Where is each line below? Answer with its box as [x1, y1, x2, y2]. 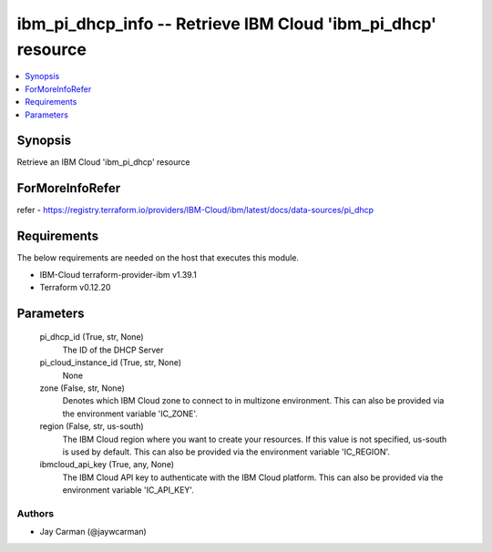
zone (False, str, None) [39, 383, 125, 394]
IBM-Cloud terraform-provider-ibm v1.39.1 [39, 269, 198, 280]
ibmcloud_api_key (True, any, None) [39, 459, 175, 470]
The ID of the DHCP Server [62, 344, 164, 355]
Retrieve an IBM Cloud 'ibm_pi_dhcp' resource [16, 157, 190, 168]
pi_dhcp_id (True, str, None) [39, 332, 145, 342]
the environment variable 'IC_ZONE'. [62, 408, 198, 419]
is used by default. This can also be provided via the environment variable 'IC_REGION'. [62, 446, 391, 457]
